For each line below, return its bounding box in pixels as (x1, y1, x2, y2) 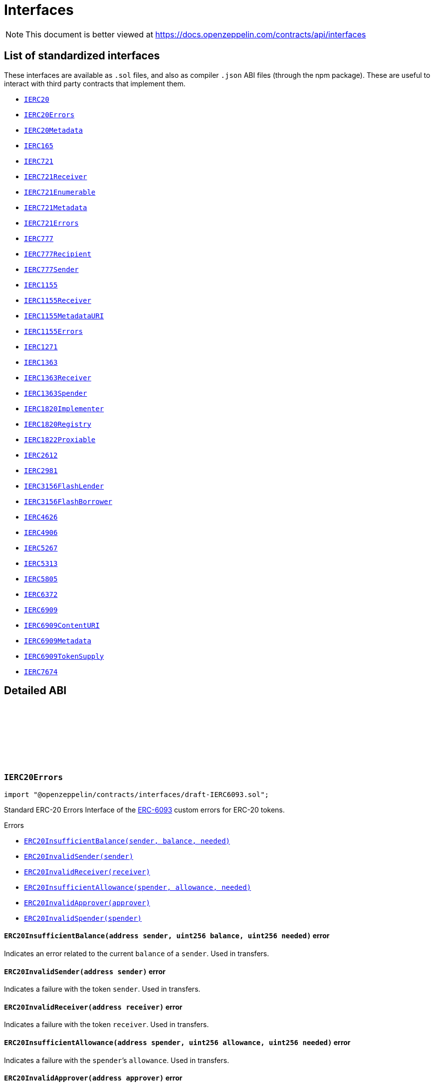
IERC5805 (24, 574, 58, 583)
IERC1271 (24, 342, 58, 351)
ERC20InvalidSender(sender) (24, 852, 134, 860)
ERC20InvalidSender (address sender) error (4, 967, 166, 976)
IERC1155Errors (24, 327, 83, 335)
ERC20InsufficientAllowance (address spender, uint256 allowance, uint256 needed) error (4, 1038, 351, 1047)
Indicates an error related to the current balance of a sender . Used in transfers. (4, 949, 269, 958)
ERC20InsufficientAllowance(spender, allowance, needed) (24, 883, 251, 891)
